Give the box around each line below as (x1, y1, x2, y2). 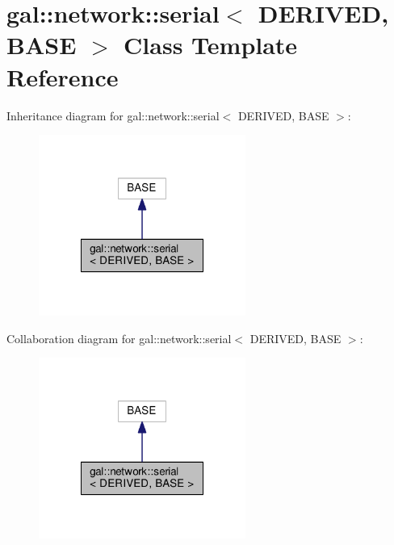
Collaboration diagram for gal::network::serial (6, 329, 232, 346)
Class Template (124, 28, 298, 61)
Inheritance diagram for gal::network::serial (6, 107, 220, 124)
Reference (6, 60, 119, 93)
